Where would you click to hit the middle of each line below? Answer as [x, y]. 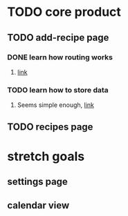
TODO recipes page [50, 127]
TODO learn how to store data [58, 90]
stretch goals [46, 156]
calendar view [38, 205]
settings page [37, 182]
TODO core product [64, 12]
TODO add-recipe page [58, 38]
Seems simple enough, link [56, 105]
